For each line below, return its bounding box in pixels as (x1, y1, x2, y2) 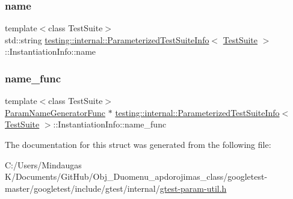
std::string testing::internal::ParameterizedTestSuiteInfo (5, 33, 209, 46)
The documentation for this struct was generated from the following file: (5, 138, 271, 150)
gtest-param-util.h (159, 182, 227, 194)
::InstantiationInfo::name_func (53, 118, 167, 130)
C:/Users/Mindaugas (5, 158, 82, 171)
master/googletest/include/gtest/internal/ (5, 182, 160, 194)
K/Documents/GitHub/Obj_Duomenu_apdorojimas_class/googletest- (5, 170, 268, 183)
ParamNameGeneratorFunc (5, 106, 106, 118)
